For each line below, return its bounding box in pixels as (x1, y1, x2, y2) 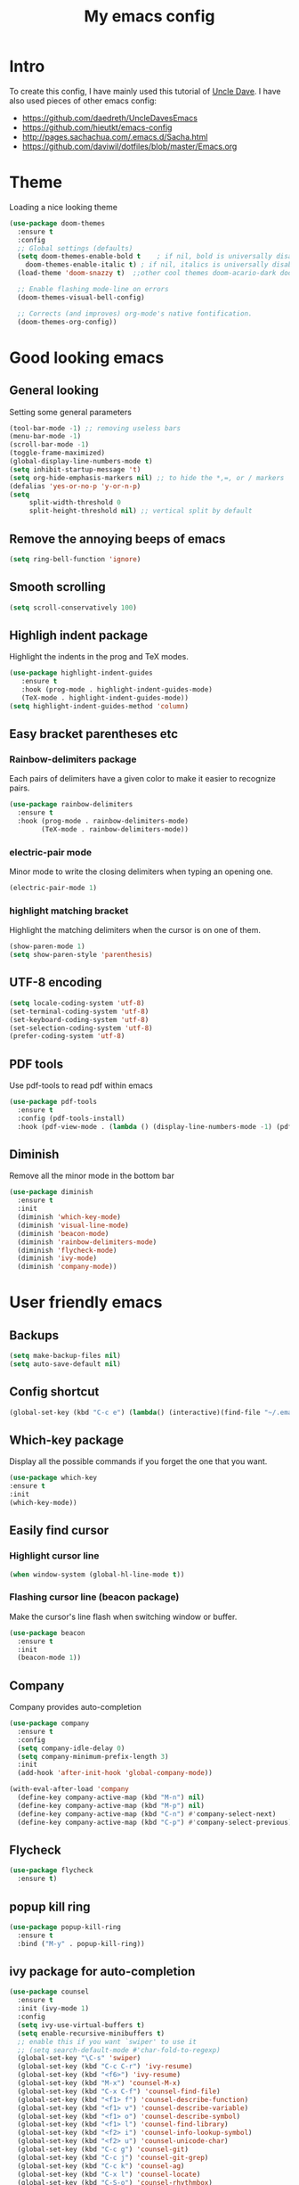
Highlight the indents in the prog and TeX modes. (9, 651, 189, 662)
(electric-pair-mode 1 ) (9, 884, 98, 893)
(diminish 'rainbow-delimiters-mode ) (17, 1237, 158, 1247)
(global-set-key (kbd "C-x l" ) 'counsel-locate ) (17, 2170, 201, 2179)
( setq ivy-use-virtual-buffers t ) (17, 2020, 145, 2029)
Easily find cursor (9, 1523, 109, 1538)
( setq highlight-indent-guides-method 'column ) (9, 701, 190, 710)
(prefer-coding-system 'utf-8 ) (9, 1032, 125, 1041)
